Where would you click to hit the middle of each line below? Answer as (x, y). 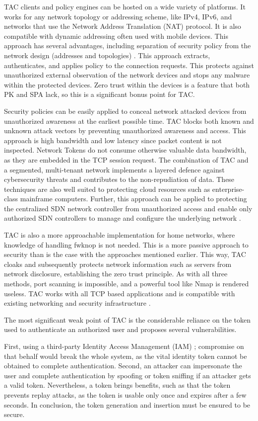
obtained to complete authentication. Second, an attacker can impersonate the (123, 366)
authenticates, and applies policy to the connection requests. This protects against (129, 65)
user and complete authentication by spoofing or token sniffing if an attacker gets (128, 375)
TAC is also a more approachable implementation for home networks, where (120, 235)
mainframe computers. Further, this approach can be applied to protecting (133, 199)
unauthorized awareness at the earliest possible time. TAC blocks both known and (129, 121)
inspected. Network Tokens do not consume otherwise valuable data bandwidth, (125, 150)
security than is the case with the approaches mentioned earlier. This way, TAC (125, 254)
